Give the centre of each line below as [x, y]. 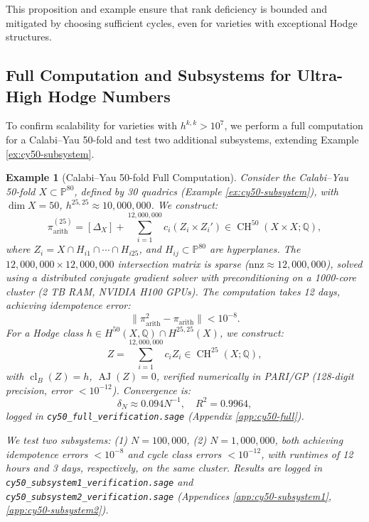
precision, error [39, 390]
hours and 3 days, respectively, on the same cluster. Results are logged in [164, 468]
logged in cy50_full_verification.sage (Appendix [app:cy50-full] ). [155, 416]
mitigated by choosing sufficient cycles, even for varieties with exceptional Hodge [182, 22]
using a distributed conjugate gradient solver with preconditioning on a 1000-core [181, 277]
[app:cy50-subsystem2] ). [57, 510]
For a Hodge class [44, 332]
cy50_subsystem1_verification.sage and [100, 481]
